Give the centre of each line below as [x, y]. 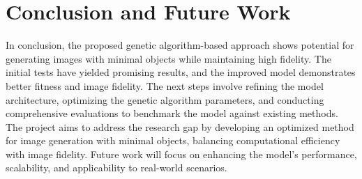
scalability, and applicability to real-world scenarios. [116, 168]
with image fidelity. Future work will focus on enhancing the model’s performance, [181, 154]
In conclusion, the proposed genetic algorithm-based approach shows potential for [180, 45]
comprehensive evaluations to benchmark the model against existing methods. [172, 113]
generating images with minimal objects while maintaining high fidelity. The [168, 58]
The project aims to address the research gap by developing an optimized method [180, 126]
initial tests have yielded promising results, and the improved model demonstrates [181, 72]
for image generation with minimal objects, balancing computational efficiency [173, 140]
